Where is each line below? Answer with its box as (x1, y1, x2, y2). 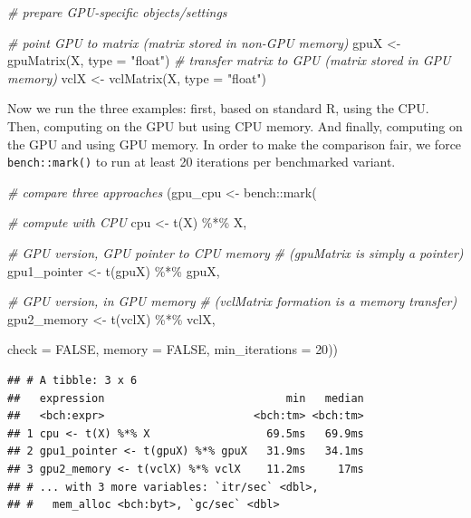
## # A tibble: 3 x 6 (7, 373, 138, 387)
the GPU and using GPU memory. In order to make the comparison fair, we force (7, 134, 462, 153)
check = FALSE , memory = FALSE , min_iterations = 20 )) (7, 340, 339, 359)
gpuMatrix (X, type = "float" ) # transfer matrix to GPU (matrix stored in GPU (7, 51, 451, 70)
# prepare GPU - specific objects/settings (7, 3, 227, 21)
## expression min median (7, 391, 364, 405)
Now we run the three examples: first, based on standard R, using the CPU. (7, 99, 429, 118)
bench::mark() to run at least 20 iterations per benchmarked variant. (7, 152, 396, 171)
